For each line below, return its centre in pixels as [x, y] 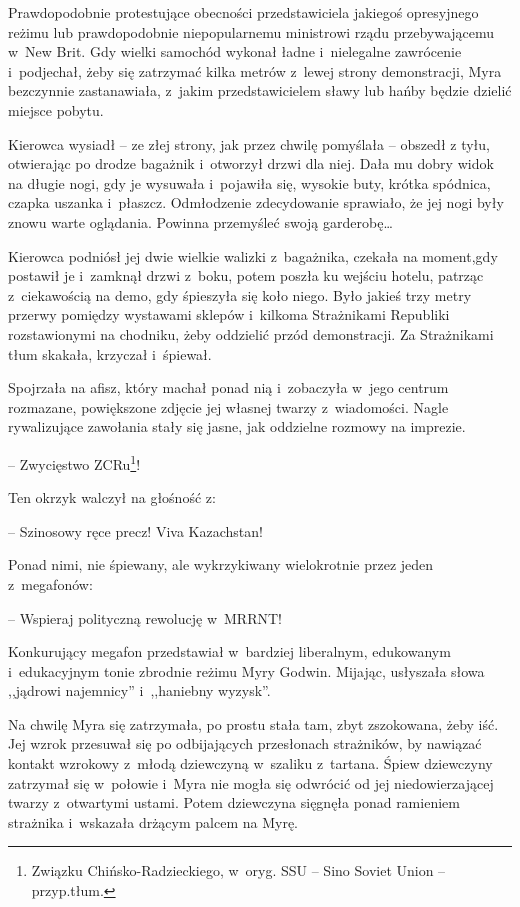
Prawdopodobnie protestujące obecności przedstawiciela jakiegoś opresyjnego [243, 12]
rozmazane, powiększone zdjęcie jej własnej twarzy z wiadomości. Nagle [228, 406]
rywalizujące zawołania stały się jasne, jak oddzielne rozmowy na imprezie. [237, 426]
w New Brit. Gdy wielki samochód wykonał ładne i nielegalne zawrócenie [235, 51]
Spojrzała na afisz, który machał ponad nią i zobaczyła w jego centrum [228, 387]
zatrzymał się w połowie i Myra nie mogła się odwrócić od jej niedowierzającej [251, 782]
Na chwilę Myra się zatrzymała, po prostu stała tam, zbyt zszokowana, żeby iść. [253, 723]
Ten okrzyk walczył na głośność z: [112, 497]
